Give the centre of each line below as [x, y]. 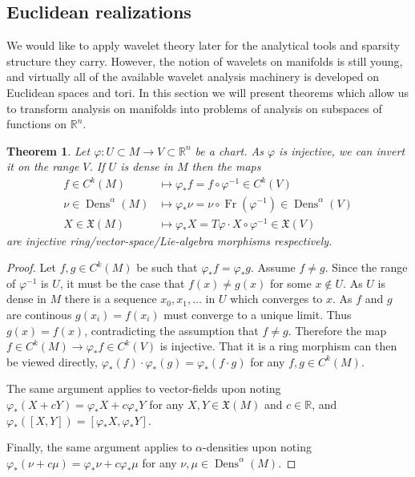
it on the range [43, 166]
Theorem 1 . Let [48, 150]
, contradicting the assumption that [171, 330]
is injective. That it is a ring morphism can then [278, 346]
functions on [37, 124]
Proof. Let [31, 267]
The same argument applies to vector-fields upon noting [144, 388]
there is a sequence [111, 299]
